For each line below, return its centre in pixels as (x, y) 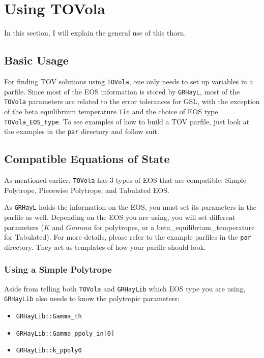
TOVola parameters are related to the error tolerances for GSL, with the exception (132, 101)
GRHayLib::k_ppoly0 (49, 351)
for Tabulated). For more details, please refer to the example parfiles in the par (128, 237)
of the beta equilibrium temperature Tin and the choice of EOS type (111, 111)
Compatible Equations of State (87, 159)
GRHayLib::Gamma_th (49, 316)
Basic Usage (36, 60)
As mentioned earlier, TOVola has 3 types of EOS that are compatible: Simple (125, 180)
